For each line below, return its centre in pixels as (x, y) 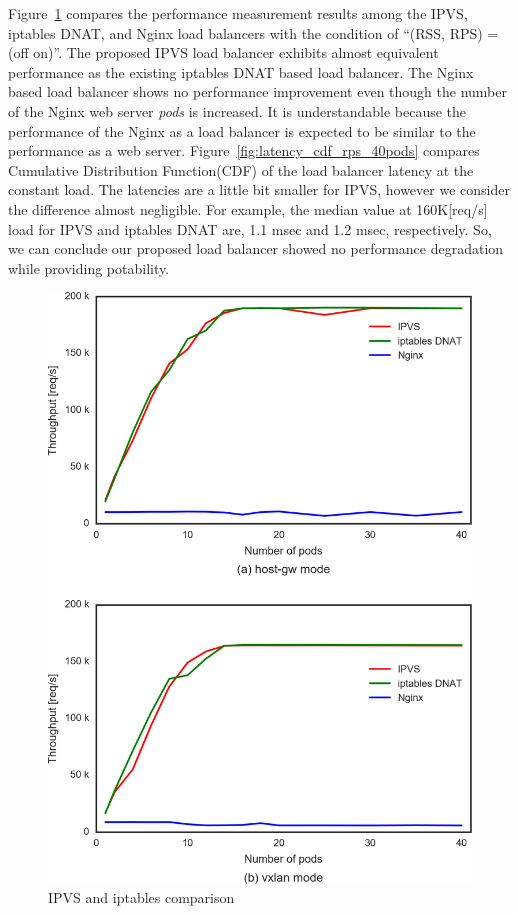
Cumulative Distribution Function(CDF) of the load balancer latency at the (241, 169)
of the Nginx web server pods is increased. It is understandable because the (237, 110)
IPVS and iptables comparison (141, 897)
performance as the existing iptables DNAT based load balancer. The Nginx (241, 71)
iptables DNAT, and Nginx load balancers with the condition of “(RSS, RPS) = (253, 32)
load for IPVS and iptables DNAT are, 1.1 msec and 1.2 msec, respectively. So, (250, 228)
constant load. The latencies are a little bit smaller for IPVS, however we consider (259, 189)
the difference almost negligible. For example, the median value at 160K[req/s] (248, 208)
